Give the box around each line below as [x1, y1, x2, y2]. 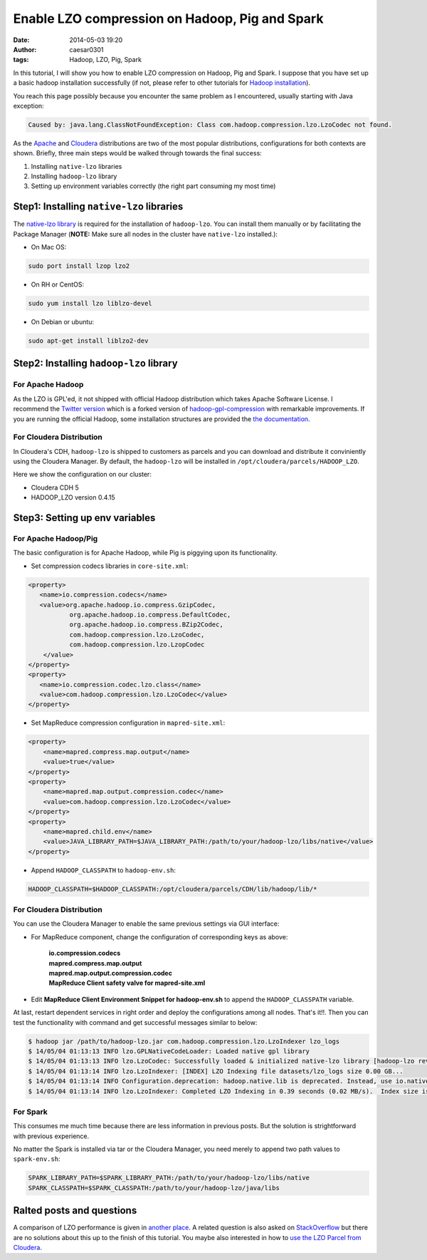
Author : [13, 45, 37, 53]
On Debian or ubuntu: [31, 318, 95, 326]
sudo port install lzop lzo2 [28, 262, 130, 270]
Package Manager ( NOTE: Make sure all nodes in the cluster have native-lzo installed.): [13, 229, 278, 238]
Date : [13, 36, 30, 44]
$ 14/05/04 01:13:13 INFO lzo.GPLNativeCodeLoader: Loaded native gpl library [28, 1047, 310, 1055]
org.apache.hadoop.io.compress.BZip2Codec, [69, 621, 223, 629]
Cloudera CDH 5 [31, 483, 80, 492]
